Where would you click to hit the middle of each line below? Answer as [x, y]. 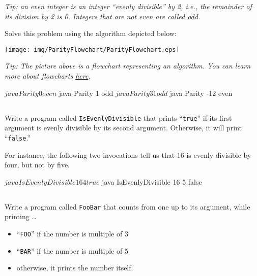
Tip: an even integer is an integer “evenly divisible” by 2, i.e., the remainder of [128, 6]
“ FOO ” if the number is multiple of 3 [72, 233]
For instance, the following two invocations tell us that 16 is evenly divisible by [128, 154]
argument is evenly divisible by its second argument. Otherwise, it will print [123, 128]
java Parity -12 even [201, 93]
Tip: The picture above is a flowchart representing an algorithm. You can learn [128, 66]
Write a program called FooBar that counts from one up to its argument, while [127, 206]
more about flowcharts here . [48, 76]
